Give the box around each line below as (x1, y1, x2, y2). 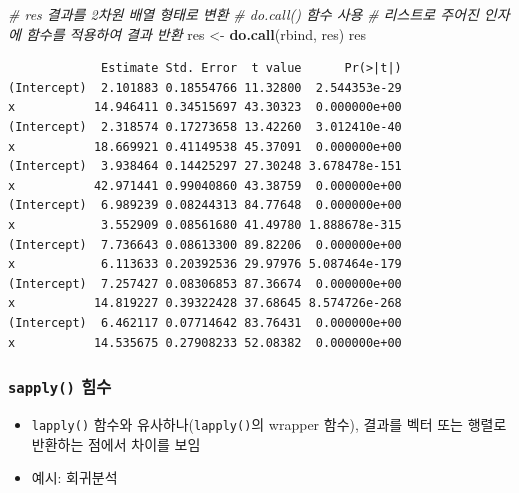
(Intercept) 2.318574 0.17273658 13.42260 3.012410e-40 (8, 119, 402, 134)
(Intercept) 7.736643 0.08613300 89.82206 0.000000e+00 (8, 237, 402, 252)
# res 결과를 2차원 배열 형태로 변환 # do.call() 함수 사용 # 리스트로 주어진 (8, 4, 479, 24)
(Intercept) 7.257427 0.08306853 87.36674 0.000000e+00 (8, 276, 402, 291)
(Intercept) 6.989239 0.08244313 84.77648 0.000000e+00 (8, 198, 402, 213)
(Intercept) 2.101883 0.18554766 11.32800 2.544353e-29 (8, 80, 402, 95)
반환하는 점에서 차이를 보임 (31, 433, 201, 454)
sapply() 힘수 (8, 374, 112, 399)
